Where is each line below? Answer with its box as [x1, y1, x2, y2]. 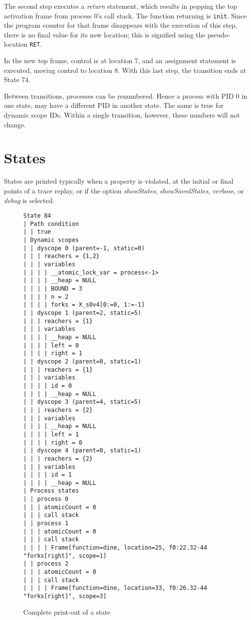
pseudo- [207, 29, 230, 39]
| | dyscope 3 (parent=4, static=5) [23, 398, 141, 406]
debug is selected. [4, 195, 55, 205]
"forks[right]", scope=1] [23, 552, 107, 559]
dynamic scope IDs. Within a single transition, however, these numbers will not [4, 110, 240, 120]
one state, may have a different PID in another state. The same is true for [4, 100, 224, 110]
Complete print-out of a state [23, 606, 110, 617]
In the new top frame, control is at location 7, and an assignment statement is [4, 55, 236, 66]
